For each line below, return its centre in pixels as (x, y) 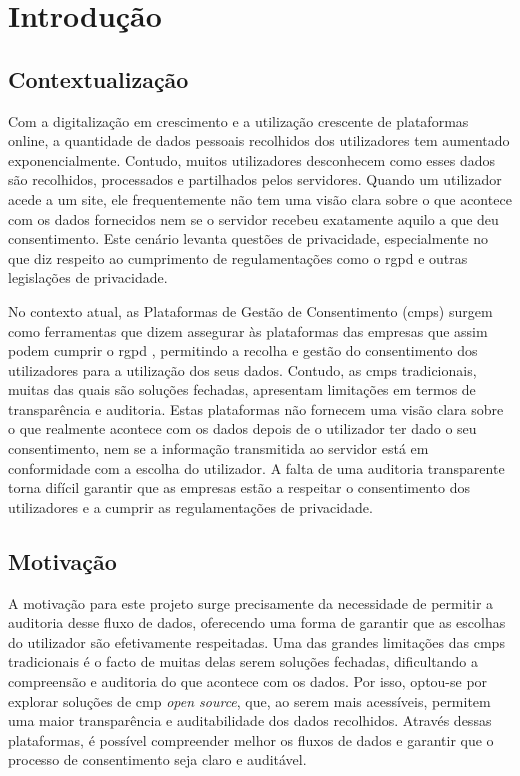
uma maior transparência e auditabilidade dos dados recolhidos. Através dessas (250, 720)
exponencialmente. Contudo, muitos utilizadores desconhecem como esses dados (252, 159)
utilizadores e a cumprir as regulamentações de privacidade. (190, 506)
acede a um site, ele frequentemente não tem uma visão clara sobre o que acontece (260, 198)
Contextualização (98, 78)
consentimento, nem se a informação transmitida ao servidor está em (218, 448)
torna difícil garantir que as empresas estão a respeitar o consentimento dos (239, 487)
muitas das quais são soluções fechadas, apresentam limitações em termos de (242, 389)
